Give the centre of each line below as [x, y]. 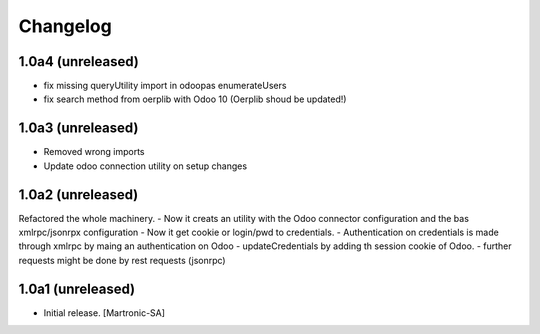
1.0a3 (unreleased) [78, 128]
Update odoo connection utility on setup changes [145, 166]
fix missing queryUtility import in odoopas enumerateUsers [165, 86]
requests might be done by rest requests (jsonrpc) [122, 260]
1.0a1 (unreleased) [77, 288]
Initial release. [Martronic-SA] [104, 312]
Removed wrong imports [94, 152]
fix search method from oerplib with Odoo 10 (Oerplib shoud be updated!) [195, 99]
